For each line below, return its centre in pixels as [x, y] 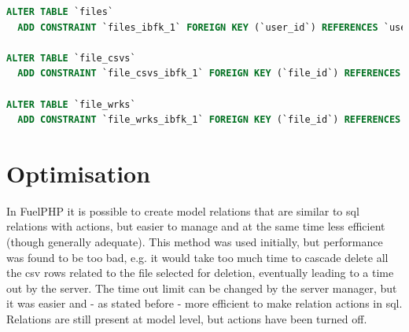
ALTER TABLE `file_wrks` [71, 104]
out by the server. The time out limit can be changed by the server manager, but [202, 288]
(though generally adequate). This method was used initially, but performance [195, 242]
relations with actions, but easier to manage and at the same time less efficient [196, 226]
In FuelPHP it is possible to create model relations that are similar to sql [183, 210]
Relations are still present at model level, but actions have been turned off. [187, 319]
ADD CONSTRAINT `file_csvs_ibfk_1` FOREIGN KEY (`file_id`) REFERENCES [209, 74]
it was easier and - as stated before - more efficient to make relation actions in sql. [204, 303]
